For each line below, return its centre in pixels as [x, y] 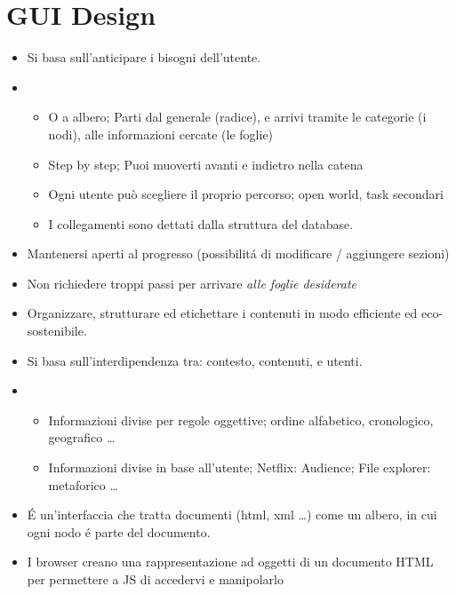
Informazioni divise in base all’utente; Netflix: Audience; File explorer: [240, 467]
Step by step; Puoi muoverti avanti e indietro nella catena [206, 164]
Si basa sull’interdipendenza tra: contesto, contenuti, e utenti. [195, 360]
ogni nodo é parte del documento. [119, 531]
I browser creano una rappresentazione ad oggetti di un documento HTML [230, 562]
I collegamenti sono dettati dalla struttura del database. [201, 223]
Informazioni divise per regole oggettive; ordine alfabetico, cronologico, [241, 420]
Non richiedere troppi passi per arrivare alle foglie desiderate [192, 283]
